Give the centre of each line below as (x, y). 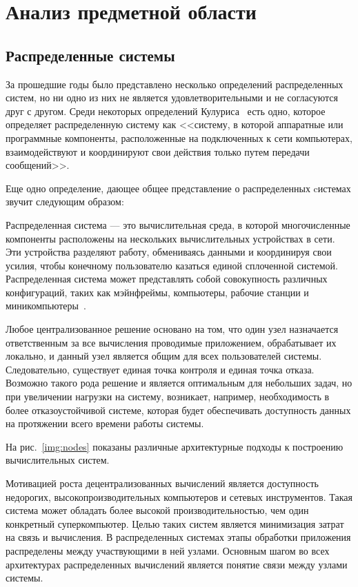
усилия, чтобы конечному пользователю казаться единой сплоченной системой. (172, 265)
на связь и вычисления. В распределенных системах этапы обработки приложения (178, 537)
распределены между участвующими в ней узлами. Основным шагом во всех (168, 550)
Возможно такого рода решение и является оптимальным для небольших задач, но (179, 383)
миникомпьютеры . (46, 306)
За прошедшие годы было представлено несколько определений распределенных (175, 84)
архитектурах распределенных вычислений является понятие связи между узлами (177, 564)
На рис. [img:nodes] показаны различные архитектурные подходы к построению (175, 446)
